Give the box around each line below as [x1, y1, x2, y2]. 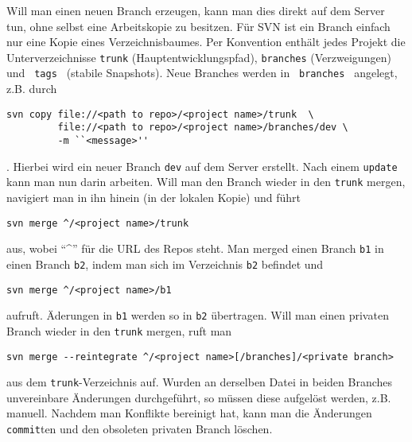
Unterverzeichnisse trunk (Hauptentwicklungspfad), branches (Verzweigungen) [6, 48, 391, 65]
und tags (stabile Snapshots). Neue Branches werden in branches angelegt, [6, 64, 398, 81]
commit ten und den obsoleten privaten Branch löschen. [6, 421, 273, 436]
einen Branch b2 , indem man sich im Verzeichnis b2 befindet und [6, 255, 324, 272]
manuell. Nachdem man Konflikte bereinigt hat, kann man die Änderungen [6, 405, 372, 421]
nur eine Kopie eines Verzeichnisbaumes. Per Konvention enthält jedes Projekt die [6, 33, 406, 50]
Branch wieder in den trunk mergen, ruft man [6, 322, 232, 339]
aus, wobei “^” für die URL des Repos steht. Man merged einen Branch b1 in [6, 240, 384, 257]
